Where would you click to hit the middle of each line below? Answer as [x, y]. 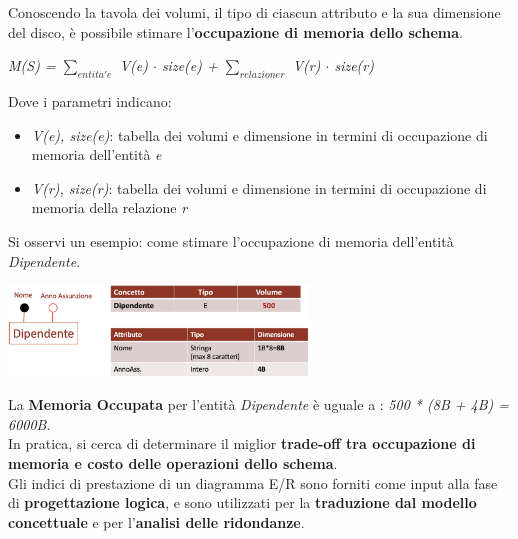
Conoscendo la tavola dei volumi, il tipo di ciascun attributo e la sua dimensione [254, 12]
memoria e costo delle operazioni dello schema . [173, 463]
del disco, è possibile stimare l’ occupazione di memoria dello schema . [236, 31]
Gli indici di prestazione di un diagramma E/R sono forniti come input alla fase [253, 482]
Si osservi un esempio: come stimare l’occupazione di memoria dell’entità [231, 240]
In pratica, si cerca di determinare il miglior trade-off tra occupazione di [242, 443]
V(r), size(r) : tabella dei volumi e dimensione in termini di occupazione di [259, 187]
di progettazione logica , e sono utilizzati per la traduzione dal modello [242, 502]
